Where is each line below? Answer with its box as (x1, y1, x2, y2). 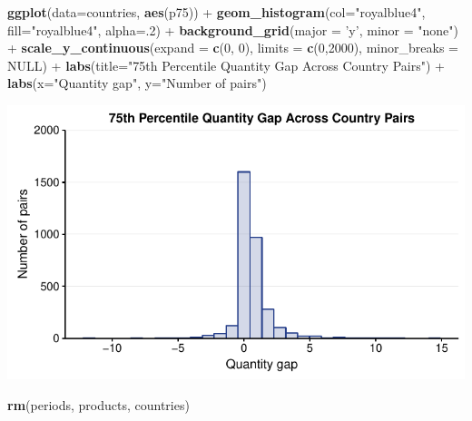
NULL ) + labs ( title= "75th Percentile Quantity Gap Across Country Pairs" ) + (7, 55, 445, 74)
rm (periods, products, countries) (7, 395, 190, 414)
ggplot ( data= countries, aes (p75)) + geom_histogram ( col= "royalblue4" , (7, 3, 426, 21)
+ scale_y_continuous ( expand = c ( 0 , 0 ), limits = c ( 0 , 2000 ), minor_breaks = (7, 38, 458, 57)
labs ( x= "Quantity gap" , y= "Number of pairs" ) (7, 73, 267, 93)
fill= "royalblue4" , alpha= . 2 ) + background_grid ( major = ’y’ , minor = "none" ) (7, 20, 458, 39)
